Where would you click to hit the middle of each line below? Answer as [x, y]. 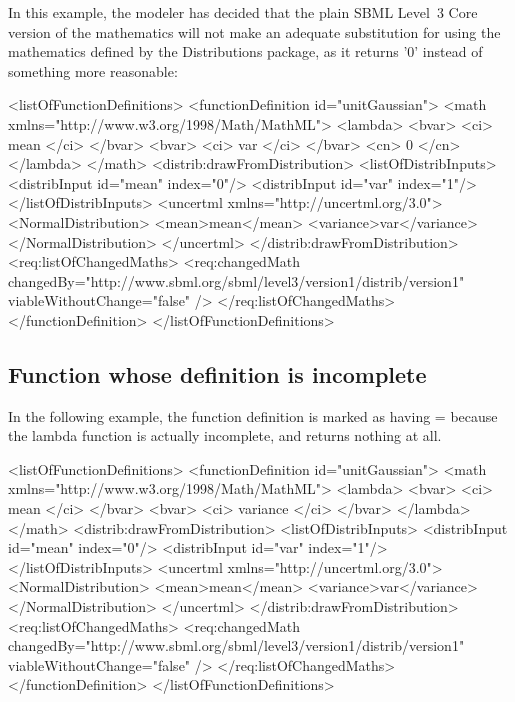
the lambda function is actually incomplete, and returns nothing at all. [225, 435]
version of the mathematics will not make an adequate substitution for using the [254, 31]
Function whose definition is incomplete [217, 373]
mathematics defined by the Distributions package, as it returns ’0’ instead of [245, 51]
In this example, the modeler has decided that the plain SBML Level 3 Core [243, 12]
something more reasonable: [93, 70]
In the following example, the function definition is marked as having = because [253, 415]
